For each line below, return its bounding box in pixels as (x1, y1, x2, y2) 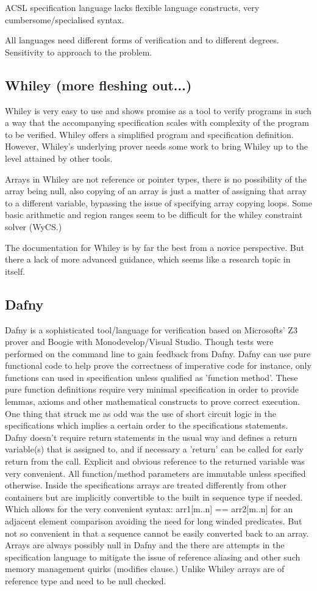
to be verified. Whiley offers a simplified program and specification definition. (5, 128, 294, 140)
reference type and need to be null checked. (5, 574, 166, 587)
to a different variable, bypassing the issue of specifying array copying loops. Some (5, 196, 312, 209)
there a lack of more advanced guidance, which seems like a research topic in (5, 253, 291, 266)
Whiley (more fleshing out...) (5, 75, 192, 94)
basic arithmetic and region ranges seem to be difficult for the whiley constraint (5, 208, 303, 221)
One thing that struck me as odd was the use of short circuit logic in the (5, 407, 276, 419)
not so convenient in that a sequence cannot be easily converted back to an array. (5, 526, 309, 539)
